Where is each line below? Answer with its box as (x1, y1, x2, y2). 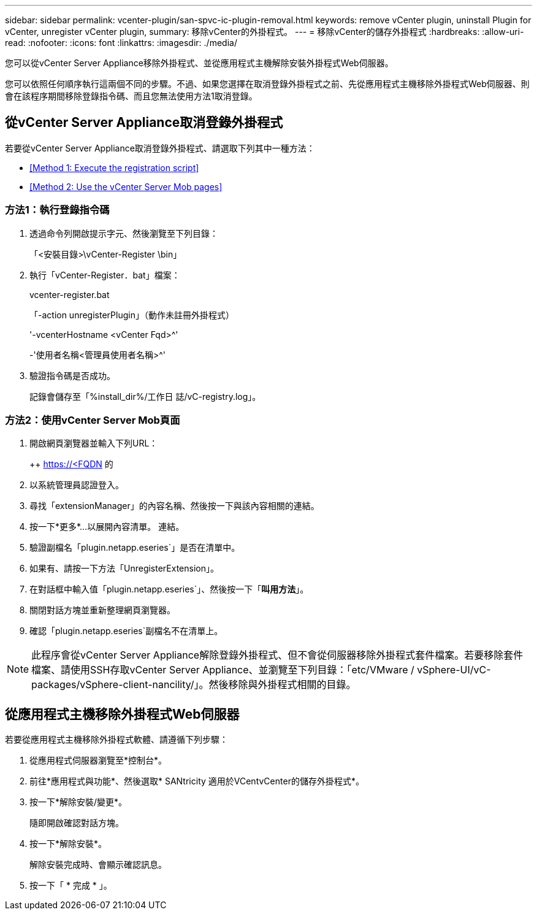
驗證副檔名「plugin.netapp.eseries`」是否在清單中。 (29, 542, 240, 553)
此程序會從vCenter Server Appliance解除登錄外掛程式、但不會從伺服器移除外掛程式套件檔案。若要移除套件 (31, 649, 524, 662)
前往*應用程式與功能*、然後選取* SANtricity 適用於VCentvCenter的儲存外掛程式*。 (29, 776, 364, 787)
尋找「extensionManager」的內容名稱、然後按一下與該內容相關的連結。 (29, 500, 319, 511)
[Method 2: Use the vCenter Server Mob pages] (29, 181, 223, 192)
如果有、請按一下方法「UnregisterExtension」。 (29, 563, 219, 574)
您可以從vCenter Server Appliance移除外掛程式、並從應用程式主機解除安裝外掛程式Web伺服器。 (5, 58, 394, 68)
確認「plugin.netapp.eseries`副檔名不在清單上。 (29, 626, 223, 637)
